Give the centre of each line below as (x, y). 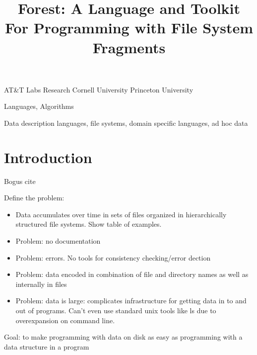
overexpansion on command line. (65, 320)
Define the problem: (34, 198)
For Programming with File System (129, 28)
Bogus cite (20, 181)
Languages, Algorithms (39, 106)
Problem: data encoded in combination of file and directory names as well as (132, 274)
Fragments (129, 47)
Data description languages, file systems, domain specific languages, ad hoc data (126, 123)
